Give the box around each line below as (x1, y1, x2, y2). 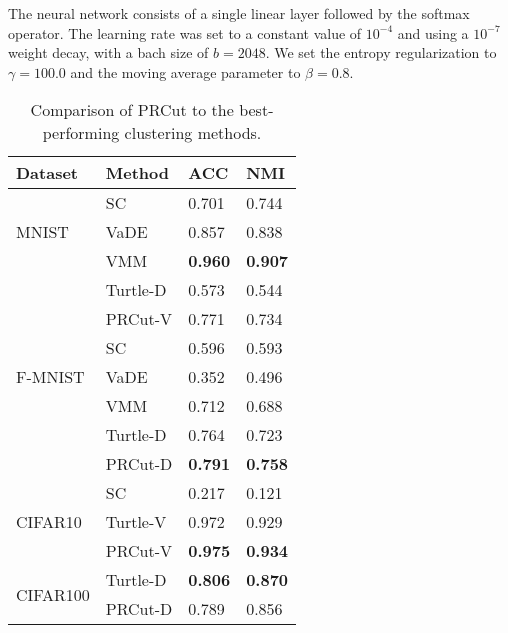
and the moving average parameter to (70, 61, 301, 82)
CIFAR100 (16, 582, 90, 606)
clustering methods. (124, 121, 262, 145)
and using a (397, 22, 469, 43)
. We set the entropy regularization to (265, 42, 497, 63)
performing (42, 121, 120, 145)
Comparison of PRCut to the (30, 98, 234, 122)
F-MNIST (16, 365, 85, 389)
